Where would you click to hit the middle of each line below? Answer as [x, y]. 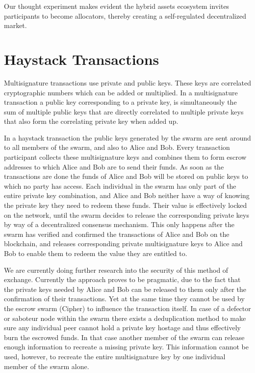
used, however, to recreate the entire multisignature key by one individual [115, 356]
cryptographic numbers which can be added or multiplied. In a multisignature [121, 92]
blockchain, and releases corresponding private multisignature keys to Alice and [123, 244]
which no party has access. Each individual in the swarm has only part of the [120, 186]
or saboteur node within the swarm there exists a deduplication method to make [125, 318]
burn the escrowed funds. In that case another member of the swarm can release [124, 337]
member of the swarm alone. [47, 366]
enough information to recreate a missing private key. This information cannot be [126, 347]
